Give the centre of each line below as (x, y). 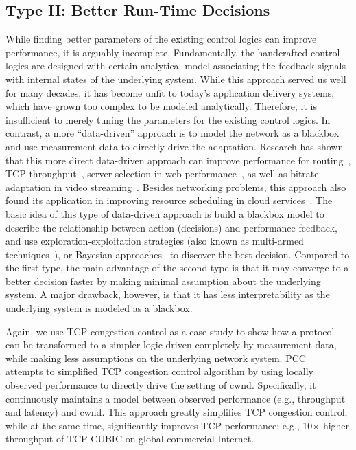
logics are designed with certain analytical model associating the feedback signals (176, 66)
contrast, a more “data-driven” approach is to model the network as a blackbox (173, 133)
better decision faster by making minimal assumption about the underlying (163, 281)
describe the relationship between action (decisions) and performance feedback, (171, 227)
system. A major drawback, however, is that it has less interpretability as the (168, 294)
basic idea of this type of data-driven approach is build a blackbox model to (165, 213)
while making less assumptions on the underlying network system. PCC (156, 358)
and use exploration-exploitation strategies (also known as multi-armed (155, 241)
